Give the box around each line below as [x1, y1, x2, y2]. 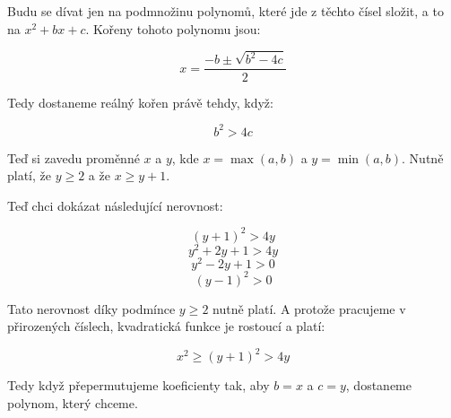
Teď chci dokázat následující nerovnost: [7, 196, 223, 214]
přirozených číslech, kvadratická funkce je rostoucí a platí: [7, 317, 325, 335]
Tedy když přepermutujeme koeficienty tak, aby [7, 376, 270, 395]
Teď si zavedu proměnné [7, 148, 140, 167]
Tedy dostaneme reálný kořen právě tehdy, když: [7, 92, 273, 111]
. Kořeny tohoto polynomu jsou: [85, 19, 261, 38]
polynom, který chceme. [7, 393, 138, 412]
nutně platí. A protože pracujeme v [212, 299, 406, 318]
